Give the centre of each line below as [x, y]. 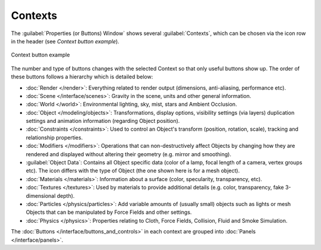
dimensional [41, 195]
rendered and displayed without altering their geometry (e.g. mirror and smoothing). [129, 154]
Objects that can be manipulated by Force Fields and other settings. [109, 212]
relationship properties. [54, 137]
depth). [66, 195]
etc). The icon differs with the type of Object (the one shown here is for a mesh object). [133, 171]
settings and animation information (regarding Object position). [103, 121]
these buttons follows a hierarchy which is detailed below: [82, 77]
